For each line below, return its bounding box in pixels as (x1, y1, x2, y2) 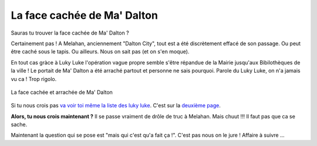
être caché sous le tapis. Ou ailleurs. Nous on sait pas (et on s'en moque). (11, 48, 190, 55)
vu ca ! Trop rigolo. (11, 75, 57, 82)
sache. (11, 121, 28, 128)
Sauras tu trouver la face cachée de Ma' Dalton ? (11, 29, 129, 36)
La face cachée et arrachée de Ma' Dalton (11, 89, 113, 96)
